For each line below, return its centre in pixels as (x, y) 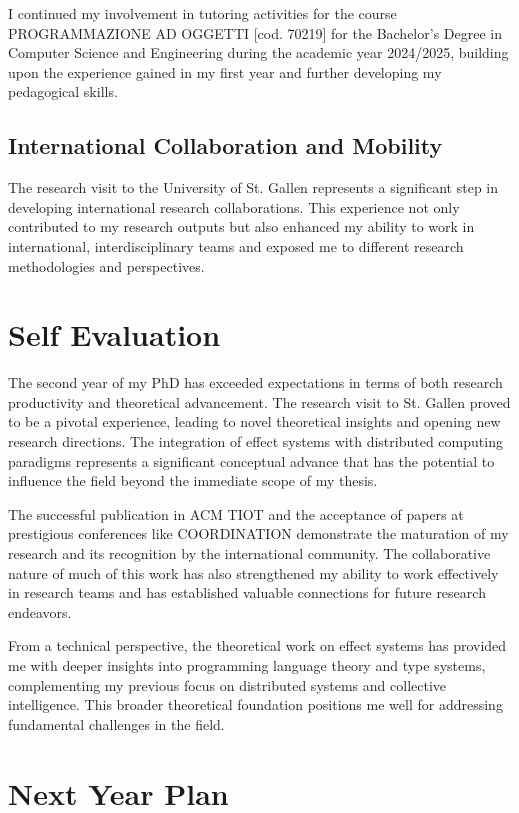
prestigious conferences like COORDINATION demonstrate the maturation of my (258, 533)
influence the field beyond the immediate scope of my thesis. (193, 480)
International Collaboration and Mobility (225, 145)
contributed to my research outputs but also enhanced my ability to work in (241, 226)
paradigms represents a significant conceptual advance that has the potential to (251, 460)
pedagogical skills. (63, 91)
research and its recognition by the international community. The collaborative (249, 553)
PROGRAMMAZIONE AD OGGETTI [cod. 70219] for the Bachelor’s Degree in (255, 32)
